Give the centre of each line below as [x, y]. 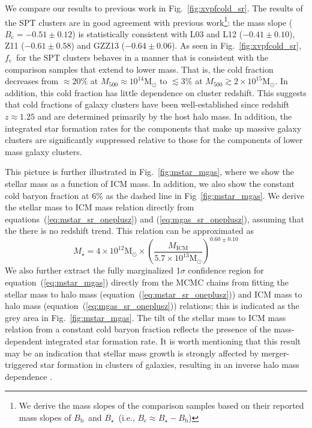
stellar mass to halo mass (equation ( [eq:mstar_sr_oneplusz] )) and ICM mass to [154, 294]
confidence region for [226, 270]
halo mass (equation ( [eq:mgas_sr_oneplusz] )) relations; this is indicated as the [152, 306]
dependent [24, 341]
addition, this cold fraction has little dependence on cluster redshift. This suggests [156, 92]
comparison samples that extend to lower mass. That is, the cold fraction [139, 69]
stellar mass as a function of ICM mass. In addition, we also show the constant [150, 183]
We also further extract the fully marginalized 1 [93, 270]
